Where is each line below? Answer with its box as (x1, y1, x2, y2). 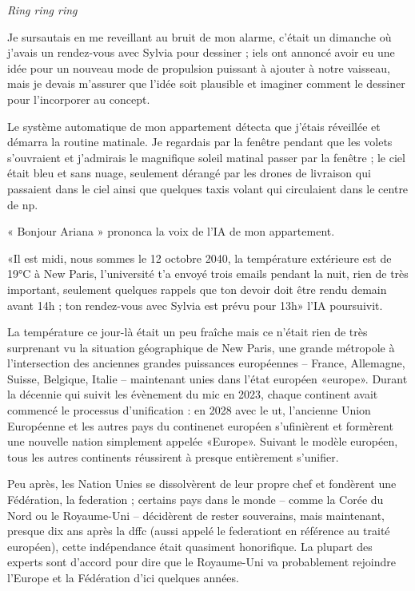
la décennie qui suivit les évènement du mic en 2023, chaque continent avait (7, 386, 378, 403)
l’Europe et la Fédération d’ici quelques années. (7, 569, 239, 585)
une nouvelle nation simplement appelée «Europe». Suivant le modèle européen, (7, 433, 398, 450)
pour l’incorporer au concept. (7, 90, 150, 107)
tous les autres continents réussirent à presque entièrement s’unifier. (7, 448, 339, 465)
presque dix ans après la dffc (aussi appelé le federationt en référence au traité (7, 522, 390, 539)
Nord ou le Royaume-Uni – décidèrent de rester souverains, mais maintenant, (7, 506, 385, 523)
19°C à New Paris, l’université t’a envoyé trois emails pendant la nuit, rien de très (7, 265, 409, 282)
